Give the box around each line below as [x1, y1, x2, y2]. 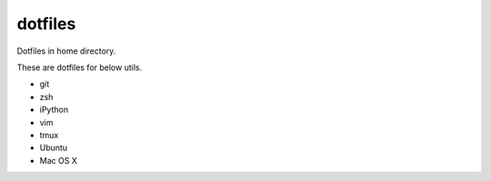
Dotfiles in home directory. [16, 45, 116, 56]
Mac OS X [39, 155, 77, 166]
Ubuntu [39, 142, 68, 154]
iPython [39, 105, 68, 116]
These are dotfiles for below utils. [16, 62, 143, 73]
